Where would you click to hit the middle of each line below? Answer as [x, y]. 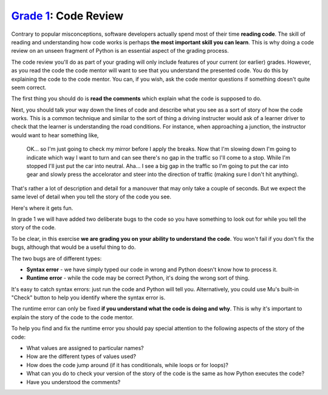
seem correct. [29, 87]
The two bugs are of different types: [56, 258]
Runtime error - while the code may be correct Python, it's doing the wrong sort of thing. [138, 278]
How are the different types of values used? [81, 356]
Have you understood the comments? [73, 382]
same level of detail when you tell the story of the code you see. [91, 197]
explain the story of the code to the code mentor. [72, 317]
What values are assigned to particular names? [85, 348]
